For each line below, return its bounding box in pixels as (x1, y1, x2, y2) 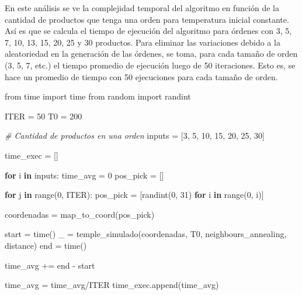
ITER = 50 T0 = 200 (5, 109, 82, 122)
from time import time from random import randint (5, 90, 191, 102)
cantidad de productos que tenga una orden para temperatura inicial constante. (5, 13, 289, 25)
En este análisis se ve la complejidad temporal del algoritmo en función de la (5, 2, 279, 13)
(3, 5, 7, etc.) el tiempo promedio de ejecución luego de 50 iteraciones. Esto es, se (5, 59, 296, 71)
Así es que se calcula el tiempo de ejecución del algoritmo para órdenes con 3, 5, (5, 25, 292, 37)
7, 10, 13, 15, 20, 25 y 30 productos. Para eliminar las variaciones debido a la (5, 36, 280, 48)
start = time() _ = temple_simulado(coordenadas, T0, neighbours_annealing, (5, 228, 287, 240)
